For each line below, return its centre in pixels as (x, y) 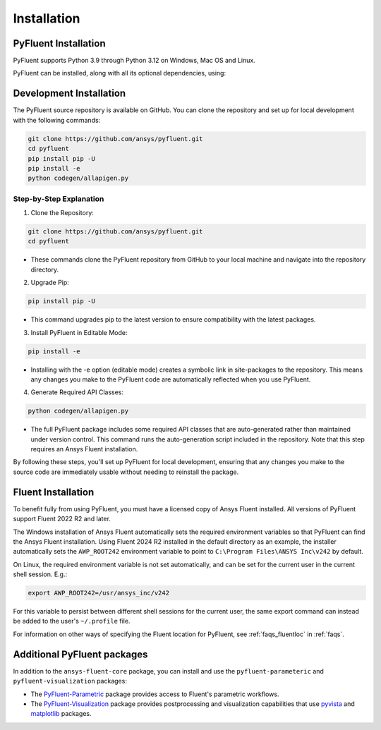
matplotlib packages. (61, 714)
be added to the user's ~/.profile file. (72, 621)
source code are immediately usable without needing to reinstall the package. (126, 472)
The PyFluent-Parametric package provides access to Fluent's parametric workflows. (155, 694)
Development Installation (69, 93)
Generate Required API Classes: (77, 392)
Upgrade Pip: (50, 283)
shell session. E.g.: (40, 574)
